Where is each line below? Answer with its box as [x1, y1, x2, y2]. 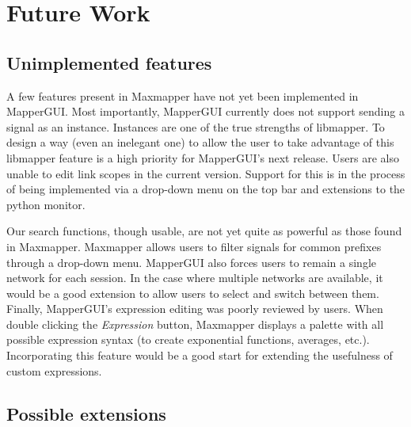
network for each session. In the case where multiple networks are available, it [6, 269, 383, 286]
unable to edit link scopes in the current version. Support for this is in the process [6, 165, 405, 181]
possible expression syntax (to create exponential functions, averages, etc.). [6, 331, 370, 348]
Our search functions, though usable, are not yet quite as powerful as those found [6, 223, 402, 239]
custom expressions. [6, 362, 102, 379]
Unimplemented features [6, 50, 212, 74]
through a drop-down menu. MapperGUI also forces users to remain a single [6, 254, 376, 270]
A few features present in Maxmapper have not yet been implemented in [6, 87, 359, 104]
